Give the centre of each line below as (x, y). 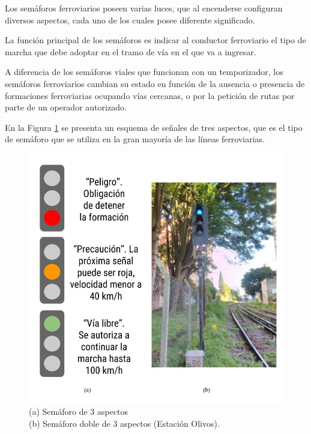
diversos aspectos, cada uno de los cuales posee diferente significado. (130, 20)
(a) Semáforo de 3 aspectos (79, 411)
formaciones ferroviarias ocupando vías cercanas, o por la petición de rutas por (150, 95)
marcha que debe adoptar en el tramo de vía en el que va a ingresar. (131, 51)
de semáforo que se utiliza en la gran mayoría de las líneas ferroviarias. (135, 139)
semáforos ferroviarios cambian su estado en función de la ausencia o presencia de (155, 83)
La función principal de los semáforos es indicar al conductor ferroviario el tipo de (155, 40)
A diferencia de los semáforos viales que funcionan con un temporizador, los (144, 72)
